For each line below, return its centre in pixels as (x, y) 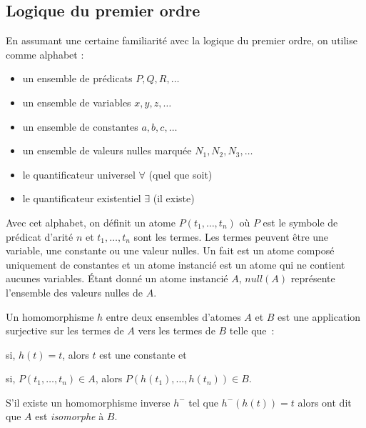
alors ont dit (325, 402)
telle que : (252, 330)
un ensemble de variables (77, 102)
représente (313, 278)
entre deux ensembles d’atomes (173, 316)
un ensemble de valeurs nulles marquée (107, 150)
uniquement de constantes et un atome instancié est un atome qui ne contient (176, 264)
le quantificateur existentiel (82, 198)
